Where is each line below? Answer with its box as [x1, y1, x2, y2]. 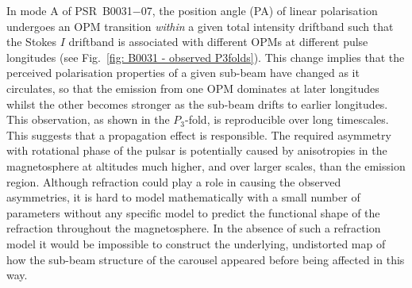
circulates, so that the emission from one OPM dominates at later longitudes [6, 79, 379, 96]
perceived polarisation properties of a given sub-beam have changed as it [6, 64, 360, 81]
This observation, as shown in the [6, 111, 170, 128]
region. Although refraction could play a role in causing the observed [6, 173, 341, 190]
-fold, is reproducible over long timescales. [185, 111, 389, 128]
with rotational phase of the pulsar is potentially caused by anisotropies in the [6, 142, 387, 159]
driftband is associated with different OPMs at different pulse [68, 33, 368, 50]
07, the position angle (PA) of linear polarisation [141, 2, 378, 18]
